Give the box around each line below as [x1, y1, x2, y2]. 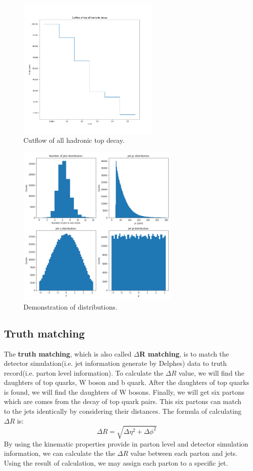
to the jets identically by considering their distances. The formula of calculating [4, 406, 242, 416]
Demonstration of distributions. [23, 301, 117, 312]
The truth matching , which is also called [4, 348, 132, 359]
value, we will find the [178, 367, 245, 378]
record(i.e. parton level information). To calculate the [4, 367, 163, 378]
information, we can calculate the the [4, 448, 115, 458]
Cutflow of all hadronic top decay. [23, 135, 125, 145]
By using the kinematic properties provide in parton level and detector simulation [4, 438, 249, 449]
